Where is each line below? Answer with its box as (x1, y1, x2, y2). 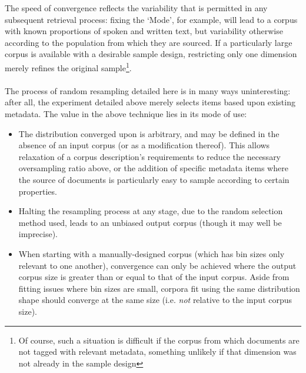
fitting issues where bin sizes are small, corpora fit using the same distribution (18, 282, 300, 294)
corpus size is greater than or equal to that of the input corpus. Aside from (18, 271, 290, 283)
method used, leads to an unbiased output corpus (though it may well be (18, 216, 282, 228)
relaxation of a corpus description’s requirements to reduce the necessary (18, 150, 281, 162)
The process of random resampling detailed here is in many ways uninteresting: (5, 84, 291, 96)
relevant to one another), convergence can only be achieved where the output (18, 259, 297, 271)
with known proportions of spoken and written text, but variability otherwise (5, 25, 283, 37)
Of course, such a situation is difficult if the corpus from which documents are (18, 334, 300, 346)
